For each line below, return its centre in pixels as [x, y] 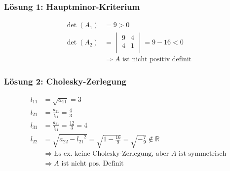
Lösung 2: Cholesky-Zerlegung [65, 81]
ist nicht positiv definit [157, 60]
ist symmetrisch [203, 154]
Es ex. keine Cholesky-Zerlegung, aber [112, 154]
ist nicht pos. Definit [93, 163]
